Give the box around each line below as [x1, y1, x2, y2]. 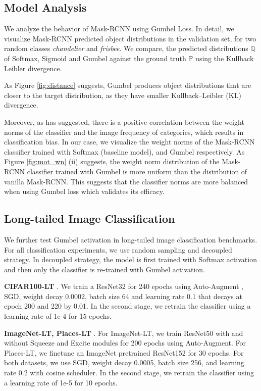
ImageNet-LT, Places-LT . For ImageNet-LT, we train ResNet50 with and [4, 327, 243, 338]
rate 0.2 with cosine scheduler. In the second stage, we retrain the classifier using [4, 367, 254, 378]
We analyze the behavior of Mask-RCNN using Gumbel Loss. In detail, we [4, 23, 234, 34]
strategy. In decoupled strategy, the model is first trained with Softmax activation [4, 254, 257, 265]
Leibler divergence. [4, 63, 62, 73]
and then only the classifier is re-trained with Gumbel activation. [4, 264, 205, 274]
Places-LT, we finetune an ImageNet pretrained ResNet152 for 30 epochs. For [4, 347, 244, 358]
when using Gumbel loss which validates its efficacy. [4, 186, 165, 197]
